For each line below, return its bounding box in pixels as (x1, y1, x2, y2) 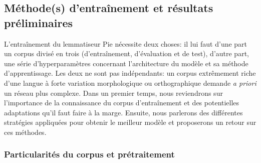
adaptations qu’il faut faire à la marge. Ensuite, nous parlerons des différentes (4, 107, 243, 117)
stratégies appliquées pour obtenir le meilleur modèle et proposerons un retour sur (4, 117, 256, 127)
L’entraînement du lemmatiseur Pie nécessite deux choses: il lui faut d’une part (4, 38, 247, 49)
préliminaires (4, 15, 73, 30)
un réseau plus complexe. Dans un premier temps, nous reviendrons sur (4, 87, 223, 98)
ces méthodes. (4, 126, 47, 137)
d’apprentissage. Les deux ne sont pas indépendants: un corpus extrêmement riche (4, 68, 256, 78)
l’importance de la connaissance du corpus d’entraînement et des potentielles (4, 97, 239, 108)
